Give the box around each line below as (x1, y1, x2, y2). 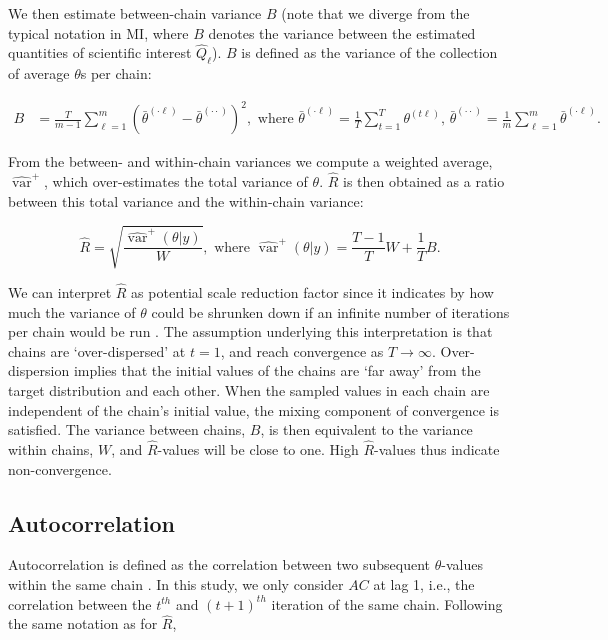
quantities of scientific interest (8, 42, 192, 63)
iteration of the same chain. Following (271, 593, 503, 614)
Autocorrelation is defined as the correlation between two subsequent (8, 554, 431, 575)
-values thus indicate (374, 439, 500, 460)
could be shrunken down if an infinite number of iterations (151, 301, 510, 322)
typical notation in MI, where (8, 22, 189, 43)
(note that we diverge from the (281, 3, 470, 23)
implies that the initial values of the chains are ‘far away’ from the (73, 360, 481, 381)
